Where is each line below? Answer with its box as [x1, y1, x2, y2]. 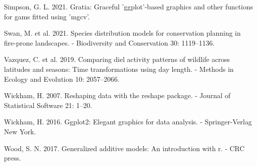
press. [4, 153, 21, 163]
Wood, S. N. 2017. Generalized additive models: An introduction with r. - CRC [4, 143, 245, 153]
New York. [4, 126, 36, 136]
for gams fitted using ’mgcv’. [4, 11, 90, 21]
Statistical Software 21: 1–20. [4, 100, 92, 110]
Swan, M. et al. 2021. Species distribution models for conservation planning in [4, 28, 241, 38]
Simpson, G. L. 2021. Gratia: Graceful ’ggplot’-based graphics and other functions [4, 1, 253, 11]
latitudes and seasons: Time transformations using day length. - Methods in [4, 63, 234, 74]
